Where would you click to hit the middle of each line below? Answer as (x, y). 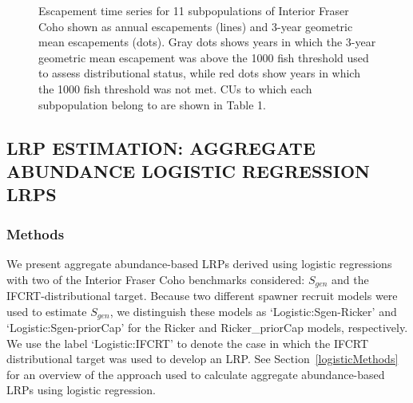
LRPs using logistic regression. (81, 390)
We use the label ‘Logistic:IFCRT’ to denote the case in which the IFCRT (188, 343)
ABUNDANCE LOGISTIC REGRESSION (188, 170)
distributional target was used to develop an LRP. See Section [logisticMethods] (203, 359)
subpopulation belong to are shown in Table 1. (152, 104)
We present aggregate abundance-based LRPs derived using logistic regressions (199, 263)
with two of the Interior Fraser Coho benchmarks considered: (156, 279)
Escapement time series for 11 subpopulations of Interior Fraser (194, 10)
